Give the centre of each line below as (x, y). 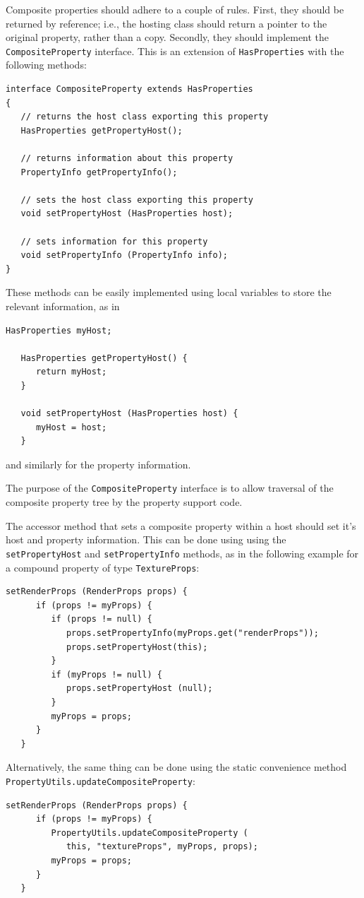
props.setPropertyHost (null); (139, 689)
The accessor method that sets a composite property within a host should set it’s (181, 525)
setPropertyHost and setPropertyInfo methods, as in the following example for (182, 553)
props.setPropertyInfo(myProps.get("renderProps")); (192, 633)
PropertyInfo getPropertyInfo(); (99, 172)
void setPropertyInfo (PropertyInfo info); (124, 255)
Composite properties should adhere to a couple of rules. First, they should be (175, 9)
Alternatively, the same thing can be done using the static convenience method (176, 767)
